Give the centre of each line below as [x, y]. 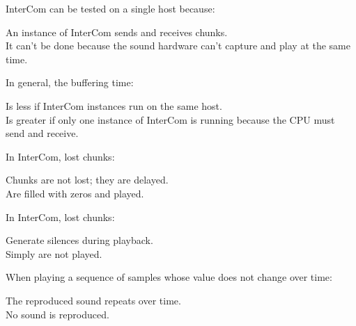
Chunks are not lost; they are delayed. [87, 180]
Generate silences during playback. [79, 240]
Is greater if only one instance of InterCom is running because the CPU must [170, 119]
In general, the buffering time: [70, 82]
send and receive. [42, 133]
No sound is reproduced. [57, 314]
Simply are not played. [54, 253]
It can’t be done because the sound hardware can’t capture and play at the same [178, 46]
